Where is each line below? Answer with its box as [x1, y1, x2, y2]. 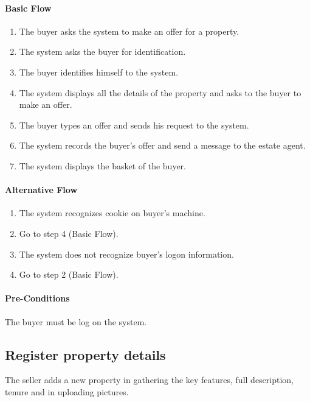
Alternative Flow [5, 183, 78, 196]
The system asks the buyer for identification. [19, 45, 186, 58]
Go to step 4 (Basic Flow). [19, 227, 119, 239]
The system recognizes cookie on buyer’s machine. [19, 206, 205, 219]
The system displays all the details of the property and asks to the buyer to [19, 86, 301, 99]
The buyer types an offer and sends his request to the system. [19, 118, 249, 131]
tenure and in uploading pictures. [5, 385, 129, 398]
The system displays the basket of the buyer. [19, 159, 186, 172]
